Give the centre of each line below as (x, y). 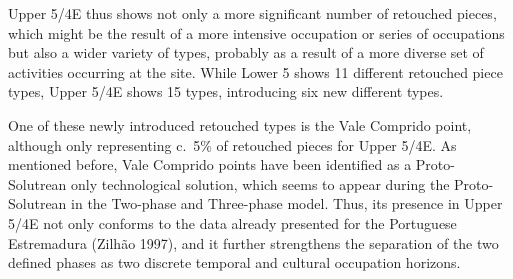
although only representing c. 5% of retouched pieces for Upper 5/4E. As (232, 144)
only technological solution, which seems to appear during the (260, 183)
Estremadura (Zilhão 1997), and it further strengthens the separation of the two (253, 242)
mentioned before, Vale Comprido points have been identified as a (210, 164)
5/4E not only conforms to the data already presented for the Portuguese (232, 222)
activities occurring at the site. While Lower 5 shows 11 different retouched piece (255, 71)
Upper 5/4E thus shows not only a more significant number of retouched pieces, (252, 13)
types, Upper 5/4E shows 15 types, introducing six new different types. (226, 91)
